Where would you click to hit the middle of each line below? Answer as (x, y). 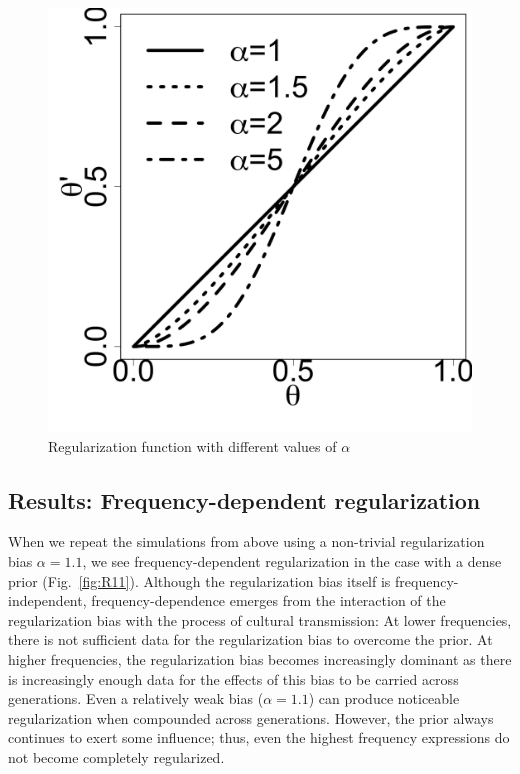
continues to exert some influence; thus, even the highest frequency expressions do (259, 737)
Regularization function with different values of (192, 445)
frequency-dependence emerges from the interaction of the (268, 600)
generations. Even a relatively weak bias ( (136, 698)
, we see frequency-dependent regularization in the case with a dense (292, 560)
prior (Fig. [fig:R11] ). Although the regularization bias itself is (199, 580)
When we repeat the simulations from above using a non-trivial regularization (246, 541)
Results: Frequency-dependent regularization (244, 499)
